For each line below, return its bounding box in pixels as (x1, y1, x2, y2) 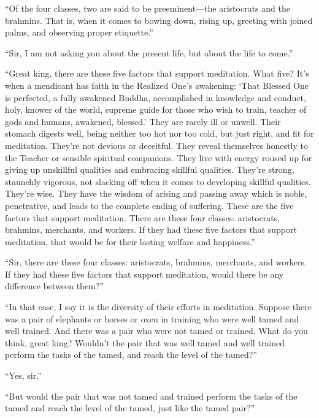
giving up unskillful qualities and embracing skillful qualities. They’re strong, (5, 163, 294, 176)
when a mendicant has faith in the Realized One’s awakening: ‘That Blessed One (5, 78, 309, 91)
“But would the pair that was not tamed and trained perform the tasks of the (5, 389, 298, 402)
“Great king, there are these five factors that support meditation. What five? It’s (5, 67, 309, 80)
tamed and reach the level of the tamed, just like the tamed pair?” (5, 401, 255, 414)
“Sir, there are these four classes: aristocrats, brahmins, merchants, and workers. (5, 256, 307, 268)
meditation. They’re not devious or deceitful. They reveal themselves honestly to (5, 139, 308, 151)
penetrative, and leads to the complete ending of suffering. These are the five (5, 199, 294, 211)
